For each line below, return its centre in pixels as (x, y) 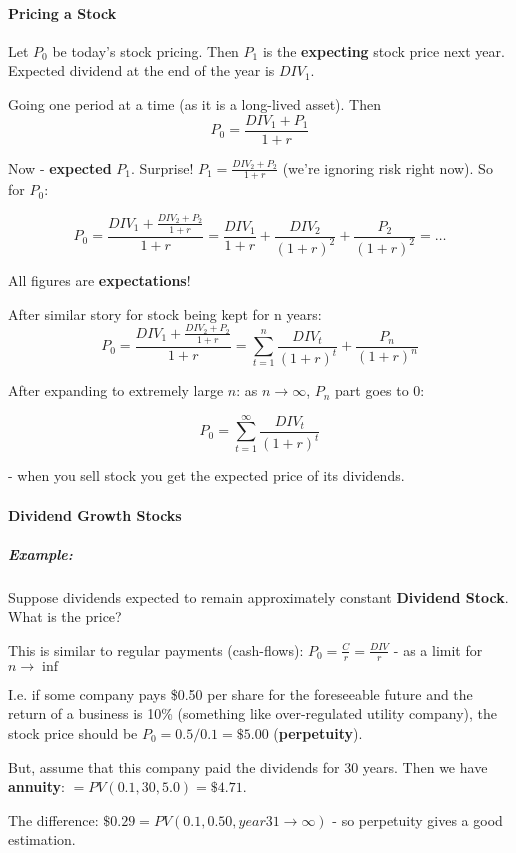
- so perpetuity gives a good (417, 819)
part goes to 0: (380, 390)
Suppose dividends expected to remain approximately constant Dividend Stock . (258, 596)
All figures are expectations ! (99, 279)
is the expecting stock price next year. (383, 50)
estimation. (42, 839)
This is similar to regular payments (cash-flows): (156, 649)
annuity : (36, 786)
